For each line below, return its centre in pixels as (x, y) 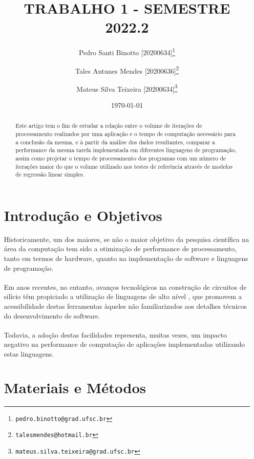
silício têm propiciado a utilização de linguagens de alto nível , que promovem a (123, 296)
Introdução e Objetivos (83, 215)
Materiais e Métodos (75, 387)
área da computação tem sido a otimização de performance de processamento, (120, 249)
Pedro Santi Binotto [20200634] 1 (127, 51)
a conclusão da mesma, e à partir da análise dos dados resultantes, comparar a (115, 142)
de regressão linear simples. (50, 174)
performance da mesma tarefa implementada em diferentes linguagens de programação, (126, 150)
